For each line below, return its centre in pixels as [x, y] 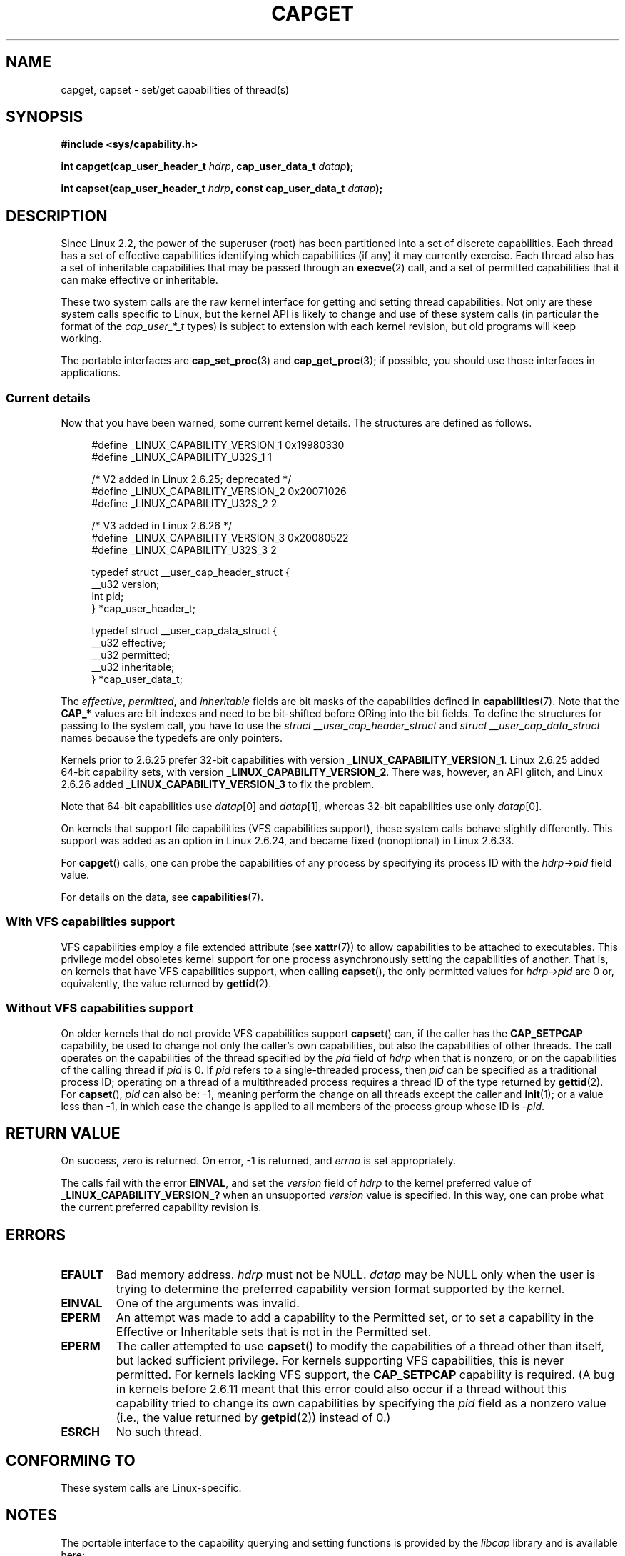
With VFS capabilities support [90, 922]
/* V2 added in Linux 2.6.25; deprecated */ [192, 479]
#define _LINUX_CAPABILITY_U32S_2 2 [184, 504]
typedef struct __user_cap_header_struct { [191, 572]
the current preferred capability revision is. [161, 1207]
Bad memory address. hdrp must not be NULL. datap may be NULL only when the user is [356, 1275]
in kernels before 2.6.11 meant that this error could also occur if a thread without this [341, 1389]
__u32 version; [126, 584]
